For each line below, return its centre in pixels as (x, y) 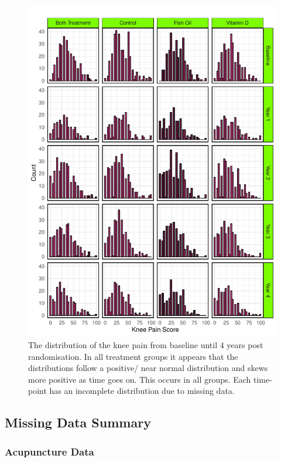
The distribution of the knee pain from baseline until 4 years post (146, 344)
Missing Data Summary (78, 422)
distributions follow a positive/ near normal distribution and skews (148, 368)
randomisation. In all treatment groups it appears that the (133, 356)
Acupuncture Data (49, 451)
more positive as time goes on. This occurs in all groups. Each (140, 379)
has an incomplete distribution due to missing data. (142, 391)
